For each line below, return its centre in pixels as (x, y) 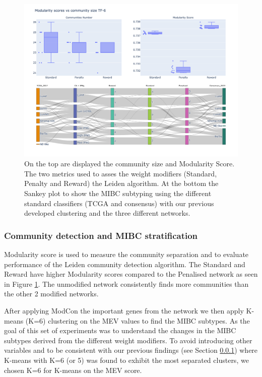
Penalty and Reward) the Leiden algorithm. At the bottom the (121, 183)
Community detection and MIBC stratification (101, 235)
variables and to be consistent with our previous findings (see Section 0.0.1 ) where (131, 350)
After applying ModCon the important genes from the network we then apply (124, 311)
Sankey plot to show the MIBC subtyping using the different (118, 193)
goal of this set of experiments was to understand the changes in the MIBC (120, 330)
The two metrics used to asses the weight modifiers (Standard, (121, 173)
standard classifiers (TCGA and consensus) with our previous (119, 203)
